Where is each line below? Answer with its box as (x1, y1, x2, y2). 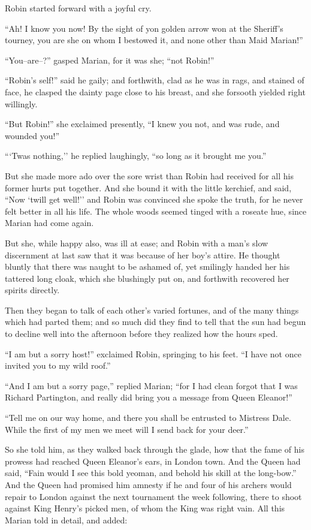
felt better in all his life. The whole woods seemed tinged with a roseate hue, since (5, 204, 307, 217)
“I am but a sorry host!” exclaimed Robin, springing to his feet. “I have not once (5, 347, 301, 360)
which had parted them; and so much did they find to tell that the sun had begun (5, 315, 306, 328)
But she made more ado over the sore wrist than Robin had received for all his (5, 169, 294, 182)
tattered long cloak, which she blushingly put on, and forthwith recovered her (5, 272, 289, 284)
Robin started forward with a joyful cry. (5, 2, 152, 14)
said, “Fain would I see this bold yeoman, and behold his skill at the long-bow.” (5, 466, 297, 479)
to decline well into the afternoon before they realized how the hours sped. (5, 327, 278, 340)
